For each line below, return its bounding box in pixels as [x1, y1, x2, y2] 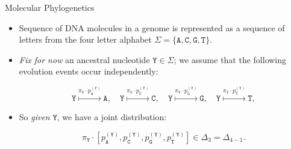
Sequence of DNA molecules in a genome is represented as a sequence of [19, 21, 285, 34]
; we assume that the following [174, 53, 287, 65]
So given [19, 111, 50, 123]
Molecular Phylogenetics [5, 1, 95, 13]
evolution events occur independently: [19, 65, 158, 78]
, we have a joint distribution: [57, 111, 167, 123]
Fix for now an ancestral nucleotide [19, 53, 150, 65]
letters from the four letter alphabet [19, 33, 152, 46]
